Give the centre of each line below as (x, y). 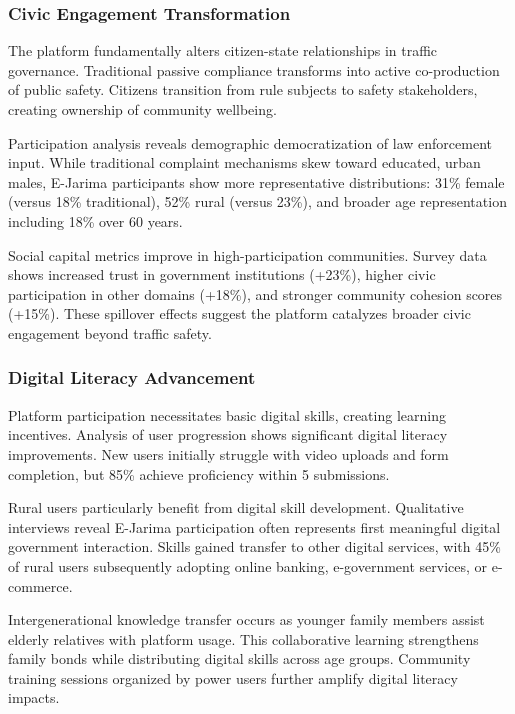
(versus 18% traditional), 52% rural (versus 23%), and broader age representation (257, 201)
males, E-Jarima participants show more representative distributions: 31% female (256, 181)
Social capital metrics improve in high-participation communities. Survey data (247, 254)
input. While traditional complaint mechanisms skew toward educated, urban (244, 162)
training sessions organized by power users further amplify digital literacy (233, 677)
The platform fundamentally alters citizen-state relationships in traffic (223, 50)
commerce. (40, 585)
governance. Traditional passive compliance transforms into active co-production (254, 69)
